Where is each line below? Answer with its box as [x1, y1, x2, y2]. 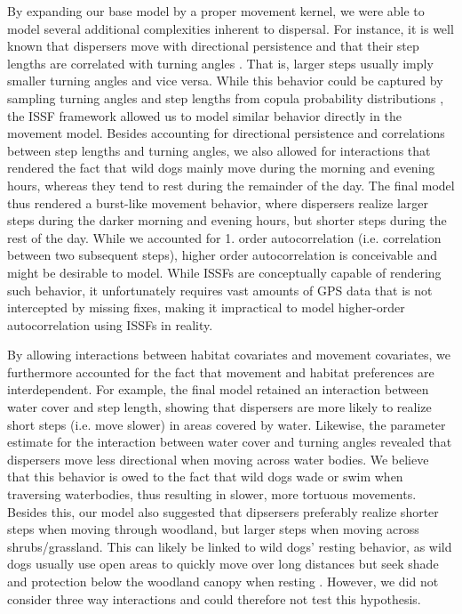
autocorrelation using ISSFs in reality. [7, 315, 213, 334]
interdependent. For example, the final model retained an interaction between [7, 380, 429, 399]
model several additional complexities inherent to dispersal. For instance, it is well [7, 19, 454, 37]
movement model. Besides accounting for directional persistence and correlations [7, 124, 445, 142]
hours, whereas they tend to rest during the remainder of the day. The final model [7, 175, 455, 194]
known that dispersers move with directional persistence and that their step [7, 36, 419, 55]
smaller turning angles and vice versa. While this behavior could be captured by [7, 71, 443, 90]
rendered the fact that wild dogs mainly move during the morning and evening [7, 158, 435, 177]
